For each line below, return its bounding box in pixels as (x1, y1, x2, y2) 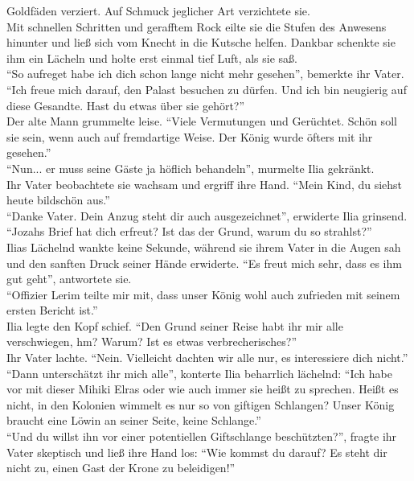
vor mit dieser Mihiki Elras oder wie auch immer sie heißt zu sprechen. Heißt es (6, 380, 399, 397)
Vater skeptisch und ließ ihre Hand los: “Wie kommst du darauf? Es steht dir (6, 443, 387, 460)
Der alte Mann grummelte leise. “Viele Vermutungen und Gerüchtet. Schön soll (6, 113, 397, 129)
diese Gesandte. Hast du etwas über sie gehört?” (6, 97, 245, 113)
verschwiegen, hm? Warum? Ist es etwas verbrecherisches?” (6, 333, 297, 350)
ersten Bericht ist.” (6, 302, 98, 319)
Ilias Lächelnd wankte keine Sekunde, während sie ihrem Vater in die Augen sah (6, 238, 401, 255)
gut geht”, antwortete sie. (6, 270, 132, 287)
